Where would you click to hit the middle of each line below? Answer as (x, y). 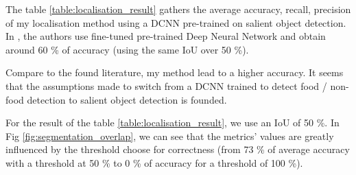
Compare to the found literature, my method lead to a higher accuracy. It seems (175, 72)
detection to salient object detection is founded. (127, 99)
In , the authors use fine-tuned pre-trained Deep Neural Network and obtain (166, 36)
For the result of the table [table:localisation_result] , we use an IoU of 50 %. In (173, 122)
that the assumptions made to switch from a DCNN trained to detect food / (166, 85)
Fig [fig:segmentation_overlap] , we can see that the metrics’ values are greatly (170, 136)
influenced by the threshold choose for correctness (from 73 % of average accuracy (178, 149)
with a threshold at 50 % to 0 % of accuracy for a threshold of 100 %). (154, 162)
